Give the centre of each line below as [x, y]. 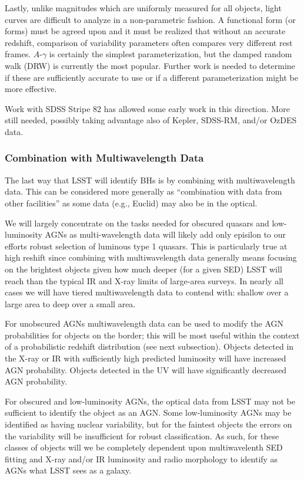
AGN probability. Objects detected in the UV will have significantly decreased [146, 369]
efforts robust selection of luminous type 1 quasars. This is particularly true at [146, 246]
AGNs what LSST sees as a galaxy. [68, 470]
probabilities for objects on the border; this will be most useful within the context [152, 335]
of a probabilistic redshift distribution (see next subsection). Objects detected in [149, 346]
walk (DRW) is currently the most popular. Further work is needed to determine [150, 65]
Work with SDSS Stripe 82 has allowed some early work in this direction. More [147, 108]
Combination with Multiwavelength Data [104, 158]
